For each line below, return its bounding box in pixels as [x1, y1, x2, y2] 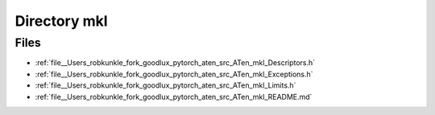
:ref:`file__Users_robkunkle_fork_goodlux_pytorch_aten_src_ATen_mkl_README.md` [35, 92, 313, 101]
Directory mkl [14, 12, 108, 30]
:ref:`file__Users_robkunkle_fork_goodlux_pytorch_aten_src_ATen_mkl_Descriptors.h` [35, 58, 316, 68]
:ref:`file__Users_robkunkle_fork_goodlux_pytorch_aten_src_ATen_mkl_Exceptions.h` [35, 69, 313, 79]
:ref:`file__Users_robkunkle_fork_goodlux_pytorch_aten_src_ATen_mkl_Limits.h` [35, 80, 296, 90]
